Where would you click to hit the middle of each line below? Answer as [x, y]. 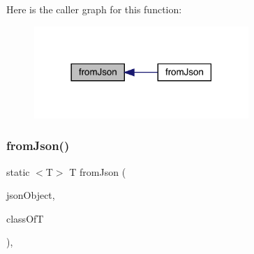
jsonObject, [31, 195]
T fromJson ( [98, 171]
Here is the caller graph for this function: [94, 9]
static [18, 171]
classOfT [25, 218]
